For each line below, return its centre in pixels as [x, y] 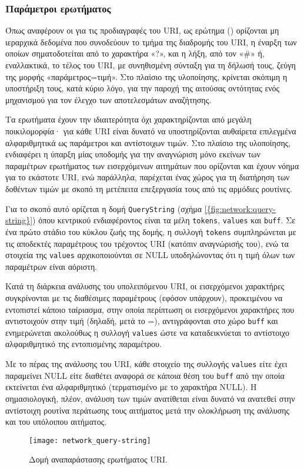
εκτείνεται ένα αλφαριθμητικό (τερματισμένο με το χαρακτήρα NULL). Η [131, 387]
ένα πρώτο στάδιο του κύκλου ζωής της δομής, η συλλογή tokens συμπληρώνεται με [151, 231]
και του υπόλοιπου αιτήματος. [56, 422]
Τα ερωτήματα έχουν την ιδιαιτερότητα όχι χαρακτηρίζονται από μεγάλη [128, 119]
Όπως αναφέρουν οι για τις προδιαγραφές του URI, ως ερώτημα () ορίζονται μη [142, 30]
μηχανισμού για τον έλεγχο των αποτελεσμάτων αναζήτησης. [108, 99]
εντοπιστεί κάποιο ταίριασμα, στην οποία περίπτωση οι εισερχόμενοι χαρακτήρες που [150, 309]
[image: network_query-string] [90, 440]
